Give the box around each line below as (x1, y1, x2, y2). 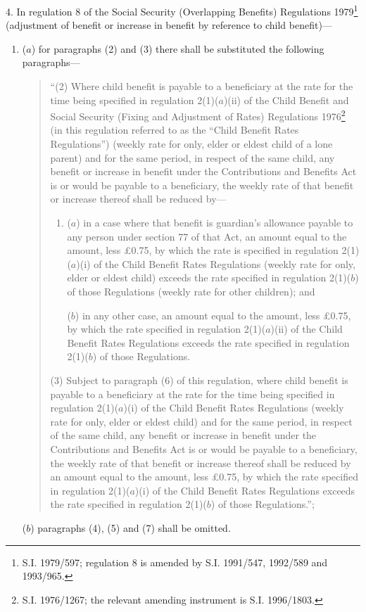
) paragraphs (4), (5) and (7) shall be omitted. (30, 520, 231, 535)
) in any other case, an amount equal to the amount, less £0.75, (75, 307, 351, 322)
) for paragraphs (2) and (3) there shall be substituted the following (31, 41, 324, 56)
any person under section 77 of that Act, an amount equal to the (67, 229, 347, 243)
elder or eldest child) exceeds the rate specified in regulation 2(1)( (67, 270, 351, 285)
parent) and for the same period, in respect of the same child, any (50, 150, 335, 165)
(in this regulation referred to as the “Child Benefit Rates (50, 122, 299, 137)
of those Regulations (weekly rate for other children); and (67, 284, 315, 298)
